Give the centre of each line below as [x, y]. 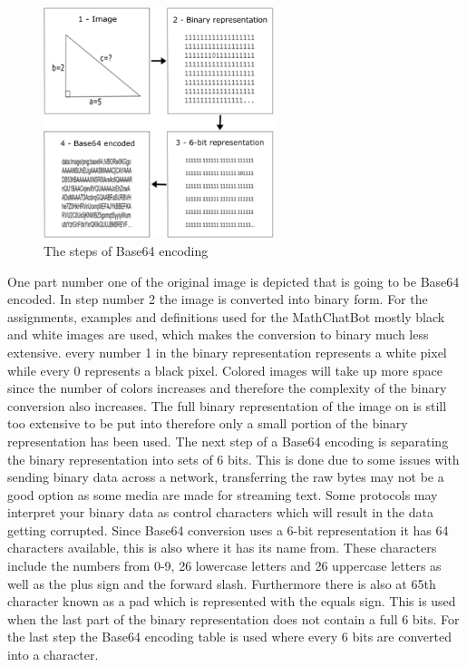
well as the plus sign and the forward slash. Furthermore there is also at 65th [222, 583]
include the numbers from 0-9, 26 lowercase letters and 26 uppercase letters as [224, 566]
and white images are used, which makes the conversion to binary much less [218, 334]
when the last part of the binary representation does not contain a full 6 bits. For [233, 618]
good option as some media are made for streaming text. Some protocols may [223, 494]
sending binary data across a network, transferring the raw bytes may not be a [226, 477]
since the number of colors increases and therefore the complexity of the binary [227, 388]
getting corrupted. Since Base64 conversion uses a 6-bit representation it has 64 [228, 530]
